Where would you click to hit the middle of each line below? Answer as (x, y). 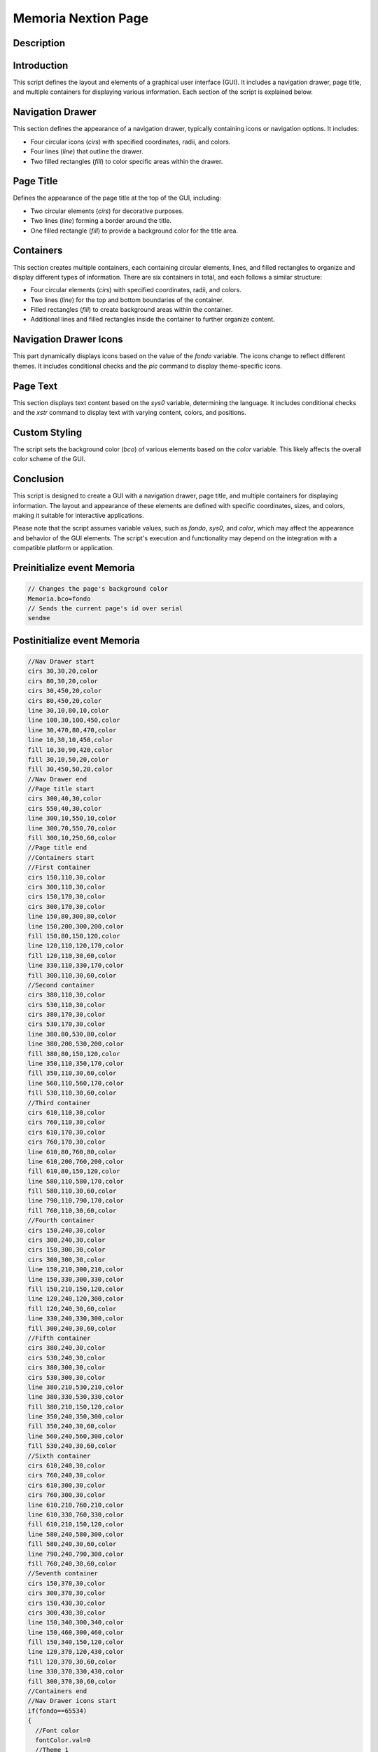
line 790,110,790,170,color (76, 1201)
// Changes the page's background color (98, 589)
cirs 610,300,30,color (66, 1485)
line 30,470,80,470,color (72, 730)
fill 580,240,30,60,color (72, 1544)
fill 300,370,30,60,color (72, 1681)
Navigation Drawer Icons (68, 340)
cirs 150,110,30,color (66, 877)
